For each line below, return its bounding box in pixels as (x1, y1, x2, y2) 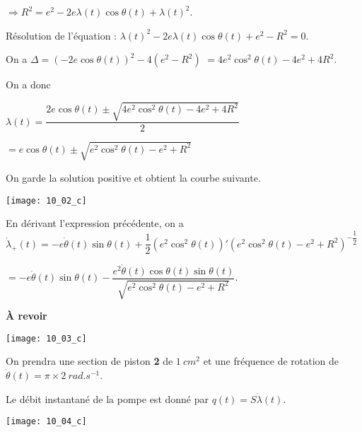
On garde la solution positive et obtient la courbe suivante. (6, 170, 261, 185)
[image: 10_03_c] (6, 333, 87, 344)
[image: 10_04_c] (6, 416, 87, 427)
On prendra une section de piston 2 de (6, 354, 173, 368)
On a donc (6, 77, 51, 92)
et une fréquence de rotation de (203, 354, 339, 368)
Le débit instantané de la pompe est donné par (6, 391, 209, 406)
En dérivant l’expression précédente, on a (6, 216, 184, 230)
